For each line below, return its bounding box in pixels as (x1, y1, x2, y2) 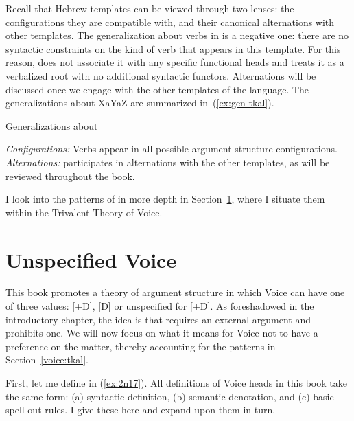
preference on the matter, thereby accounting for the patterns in (5, 339, 276, 353)
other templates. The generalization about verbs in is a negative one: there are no (5, 28, 349, 43)
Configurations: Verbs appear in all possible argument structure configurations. (5, 141, 338, 156)
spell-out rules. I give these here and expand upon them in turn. (5, 402, 276, 417)
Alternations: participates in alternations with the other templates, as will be (5, 155, 330, 169)
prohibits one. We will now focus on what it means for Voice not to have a (5, 326, 318, 340)
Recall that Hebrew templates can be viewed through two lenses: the (5, 1, 294, 15)
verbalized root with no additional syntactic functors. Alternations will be (5, 68, 316, 82)
